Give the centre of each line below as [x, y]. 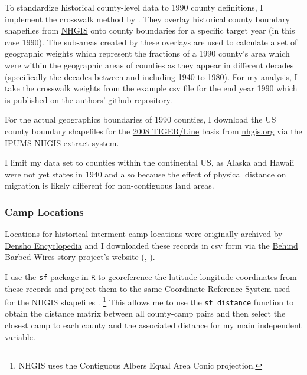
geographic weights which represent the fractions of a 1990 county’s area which [147, 53]
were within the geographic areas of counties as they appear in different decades [149, 65]
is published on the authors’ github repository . [89, 99]
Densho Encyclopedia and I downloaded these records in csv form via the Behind [151, 245]
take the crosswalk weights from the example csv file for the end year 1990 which [151, 88]
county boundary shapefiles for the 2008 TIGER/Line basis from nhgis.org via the [153, 131]
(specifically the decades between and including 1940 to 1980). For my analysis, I [151, 76]
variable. [20, 336]
